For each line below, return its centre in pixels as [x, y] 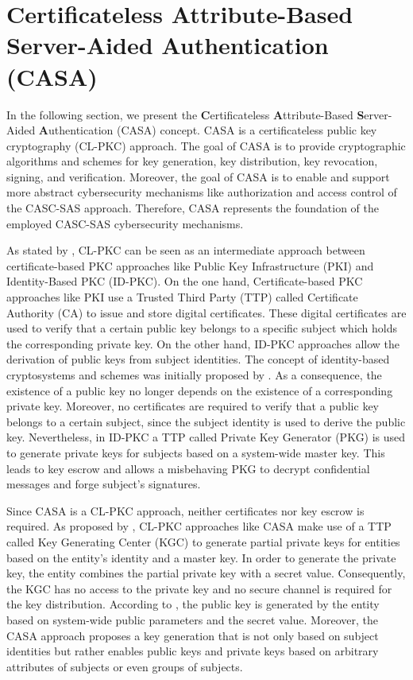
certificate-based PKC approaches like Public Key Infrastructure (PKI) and [190, 265]
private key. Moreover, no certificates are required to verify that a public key [193, 406]
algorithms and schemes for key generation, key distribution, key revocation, [192, 161]
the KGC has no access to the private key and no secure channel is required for [199, 588]
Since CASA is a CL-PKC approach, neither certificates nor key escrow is [185, 510]
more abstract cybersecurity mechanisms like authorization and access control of [202, 192]
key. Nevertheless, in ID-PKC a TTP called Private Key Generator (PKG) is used [206, 437]
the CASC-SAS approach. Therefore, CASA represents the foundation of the [193, 208]
